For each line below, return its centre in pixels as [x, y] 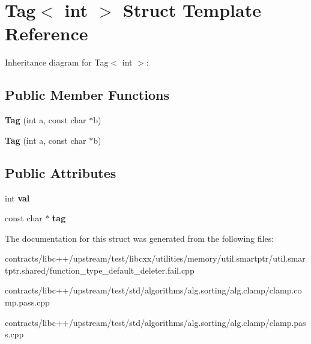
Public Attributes [61, 172]
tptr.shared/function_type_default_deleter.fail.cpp [100, 270]
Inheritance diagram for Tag [57, 62]
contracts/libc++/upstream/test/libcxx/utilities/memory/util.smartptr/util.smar [155, 258]
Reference [47, 33]
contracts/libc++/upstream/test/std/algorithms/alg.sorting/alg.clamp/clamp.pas [155, 322]
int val [17, 198]
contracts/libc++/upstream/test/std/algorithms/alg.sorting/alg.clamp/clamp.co [153, 290]
